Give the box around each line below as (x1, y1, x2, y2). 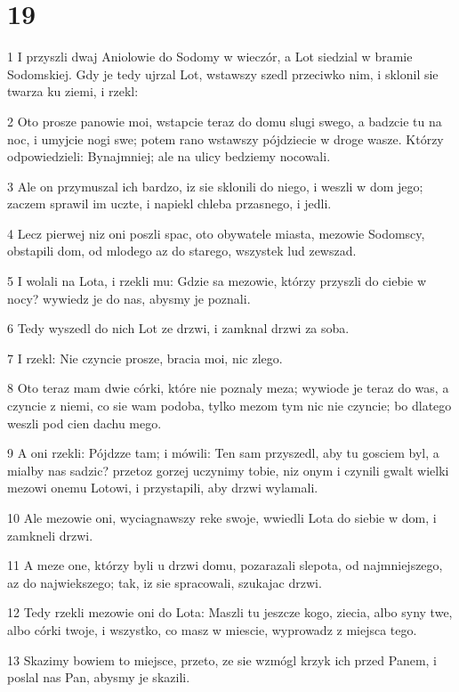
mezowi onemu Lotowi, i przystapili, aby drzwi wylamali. (7, 478, 318, 497)
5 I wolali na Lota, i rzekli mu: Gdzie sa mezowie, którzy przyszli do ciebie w (7, 272, 427, 290)
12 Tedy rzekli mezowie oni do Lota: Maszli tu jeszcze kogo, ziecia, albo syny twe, (7, 603, 453, 622)
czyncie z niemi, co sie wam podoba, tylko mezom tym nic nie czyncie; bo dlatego (7, 396, 452, 415)
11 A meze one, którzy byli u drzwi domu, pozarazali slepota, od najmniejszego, (7, 556, 443, 574)
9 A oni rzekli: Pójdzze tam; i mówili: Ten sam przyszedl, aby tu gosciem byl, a (7, 444, 439, 462)
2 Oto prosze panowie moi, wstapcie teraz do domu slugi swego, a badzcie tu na (7, 111, 442, 130)
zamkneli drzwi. (7, 525, 93, 544)
